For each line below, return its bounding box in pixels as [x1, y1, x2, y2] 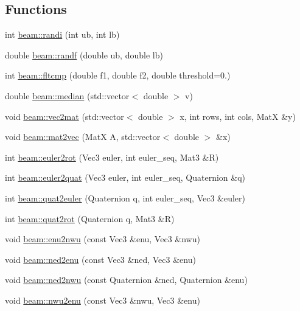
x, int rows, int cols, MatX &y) [180, 110, 296, 122]
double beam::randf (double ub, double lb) [5, 48, 163, 61]
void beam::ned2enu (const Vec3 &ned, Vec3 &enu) [5, 253, 196, 265]
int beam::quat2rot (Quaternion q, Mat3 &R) [5, 212, 175, 225]
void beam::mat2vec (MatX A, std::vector [5, 130, 161, 143]
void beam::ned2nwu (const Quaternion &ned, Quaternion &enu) [5, 273, 248, 286]
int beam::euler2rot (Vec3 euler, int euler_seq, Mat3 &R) [5, 150, 219, 163]
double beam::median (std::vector [5, 89, 130, 102]
